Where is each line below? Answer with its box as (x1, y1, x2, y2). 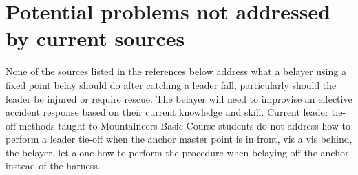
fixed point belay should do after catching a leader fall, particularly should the (6, 77, 337, 92)
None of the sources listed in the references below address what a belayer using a (6, 64, 346, 79)
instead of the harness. (6, 158, 101, 173)
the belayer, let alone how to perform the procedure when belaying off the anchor (6, 145, 349, 159)
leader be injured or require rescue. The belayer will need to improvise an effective (6, 91, 352, 105)
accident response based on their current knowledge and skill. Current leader (6, 105, 329, 119)
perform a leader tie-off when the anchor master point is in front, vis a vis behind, (6, 132, 352, 146)
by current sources (6, 24, 185, 52)
